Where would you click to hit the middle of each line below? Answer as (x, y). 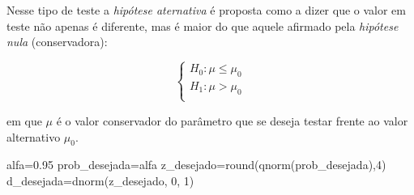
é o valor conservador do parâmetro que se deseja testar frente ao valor (232, 120)
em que (24, 120)
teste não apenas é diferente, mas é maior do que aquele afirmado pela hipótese (203, 25)
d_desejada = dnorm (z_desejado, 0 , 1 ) (100, 180)
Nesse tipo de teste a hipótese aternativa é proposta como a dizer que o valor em (206, 10)
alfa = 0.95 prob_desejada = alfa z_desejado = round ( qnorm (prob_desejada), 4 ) (196, 165)
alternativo (34, 136)
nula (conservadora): (57, 42)
